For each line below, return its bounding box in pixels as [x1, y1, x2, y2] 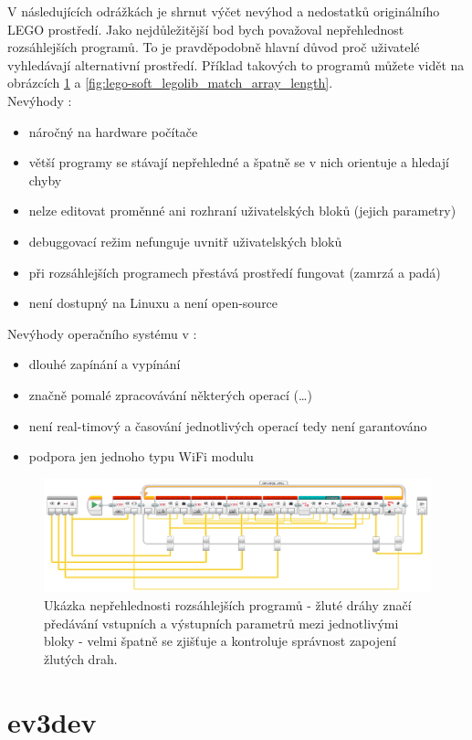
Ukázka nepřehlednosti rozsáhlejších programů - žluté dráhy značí [44, 596, 412, 615]
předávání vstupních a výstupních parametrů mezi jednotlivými [44, 613, 399, 632]
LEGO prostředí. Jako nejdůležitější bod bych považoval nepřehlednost [7, 19, 404, 38]
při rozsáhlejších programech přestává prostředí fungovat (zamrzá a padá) [28, 262, 441, 281]
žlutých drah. [44, 649, 118, 668]
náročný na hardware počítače [28, 122, 198, 141]
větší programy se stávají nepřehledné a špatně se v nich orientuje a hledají [28, 153, 449, 172]
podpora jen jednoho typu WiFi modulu [28, 447, 254, 466]
